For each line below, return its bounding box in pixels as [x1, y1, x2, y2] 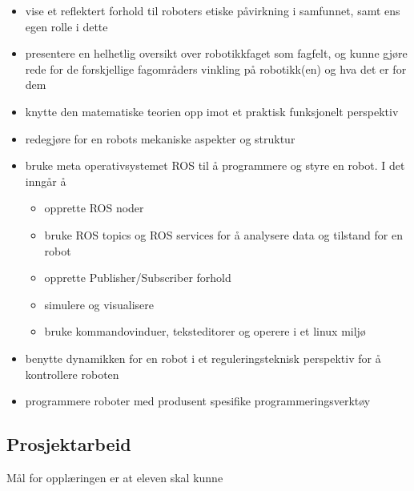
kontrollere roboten [25, 365, 119, 382]
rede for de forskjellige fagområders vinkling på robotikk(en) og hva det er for [25, 60, 407, 77]
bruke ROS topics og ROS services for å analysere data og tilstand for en [44, 226, 403, 243]
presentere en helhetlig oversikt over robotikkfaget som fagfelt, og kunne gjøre [25, 45, 408, 62]
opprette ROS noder [44, 199, 144, 216]
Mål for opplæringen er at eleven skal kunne [6, 469, 223, 485]
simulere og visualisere [44, 296, 154, 312]
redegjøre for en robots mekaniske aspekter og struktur [25, 130, 295, 147]
